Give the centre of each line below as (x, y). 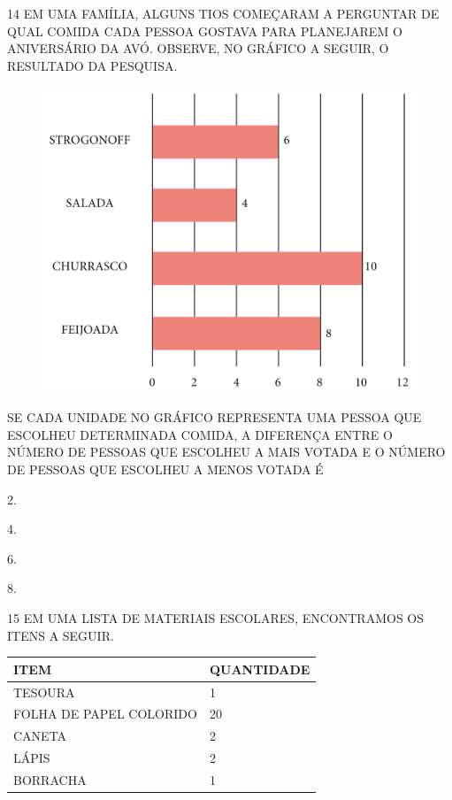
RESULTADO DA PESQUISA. (92, 65)
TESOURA (44, 692)
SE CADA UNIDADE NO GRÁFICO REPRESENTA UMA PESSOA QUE (215, 417)
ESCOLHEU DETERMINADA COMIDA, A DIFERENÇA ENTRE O (200, 434)
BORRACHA (50, 779)
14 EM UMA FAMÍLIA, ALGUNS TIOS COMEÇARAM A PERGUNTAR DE (223, 13)
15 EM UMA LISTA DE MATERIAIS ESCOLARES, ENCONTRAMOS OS (216, 618)
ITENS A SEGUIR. (61, 635)
